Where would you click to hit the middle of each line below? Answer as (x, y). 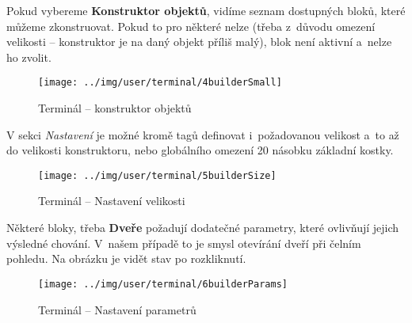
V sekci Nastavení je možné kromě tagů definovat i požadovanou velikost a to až (203, 134)
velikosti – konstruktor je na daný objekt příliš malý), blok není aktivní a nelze (199, 42)
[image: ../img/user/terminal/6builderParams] (163, 284)
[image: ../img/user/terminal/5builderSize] (157, 175)
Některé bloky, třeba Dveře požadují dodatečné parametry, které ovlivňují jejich (203, 228)
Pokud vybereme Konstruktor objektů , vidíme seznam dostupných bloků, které (206, 10)
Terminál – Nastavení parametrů (117, 309)
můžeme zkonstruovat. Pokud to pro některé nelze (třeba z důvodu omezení (191, 26)
